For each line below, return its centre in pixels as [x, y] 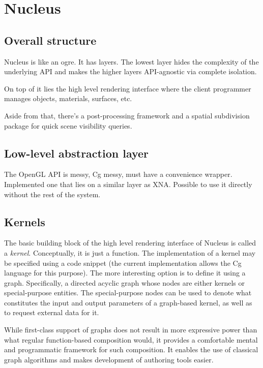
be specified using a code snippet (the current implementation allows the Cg [123, 263]
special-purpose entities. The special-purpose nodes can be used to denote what [128, 293]
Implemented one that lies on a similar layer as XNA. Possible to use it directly [128, 184]
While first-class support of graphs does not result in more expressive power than [131, 330]
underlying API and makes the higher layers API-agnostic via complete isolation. [130, 71]
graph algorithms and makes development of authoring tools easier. [109, 359]
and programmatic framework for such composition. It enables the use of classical [131, 349]
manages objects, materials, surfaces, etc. [68, 98]
